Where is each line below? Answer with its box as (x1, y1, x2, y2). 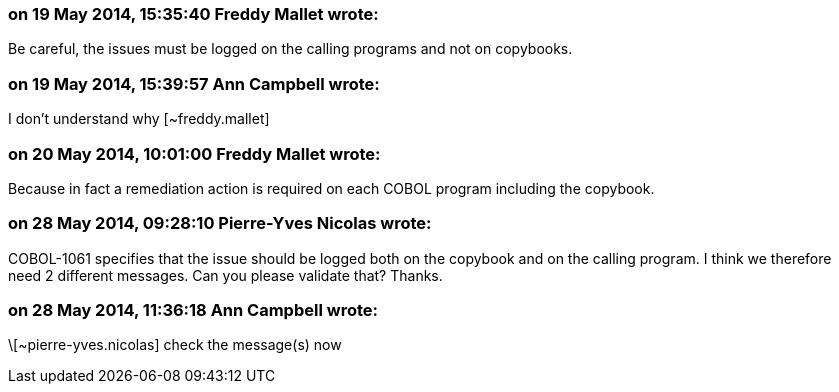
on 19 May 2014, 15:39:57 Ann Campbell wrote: (8, 73, 380, 94)
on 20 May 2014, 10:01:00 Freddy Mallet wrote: (8, 143, 381, 164)
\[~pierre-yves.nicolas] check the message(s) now (8, 336, 342, 354)
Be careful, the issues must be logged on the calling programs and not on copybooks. (8, 40, 573, 58)
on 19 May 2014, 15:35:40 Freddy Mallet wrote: (8, 4, 379, 24)
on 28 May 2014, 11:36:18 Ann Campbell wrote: (8, 300, 378, 320)
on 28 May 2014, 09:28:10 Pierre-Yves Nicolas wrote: (8, 213, 432, 234)
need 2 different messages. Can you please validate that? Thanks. (8, 266, 443, 284)
